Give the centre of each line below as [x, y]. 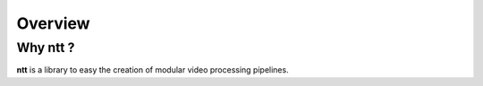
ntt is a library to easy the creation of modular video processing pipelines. [153, 70]
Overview [53, 23]
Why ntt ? [46, 47]
